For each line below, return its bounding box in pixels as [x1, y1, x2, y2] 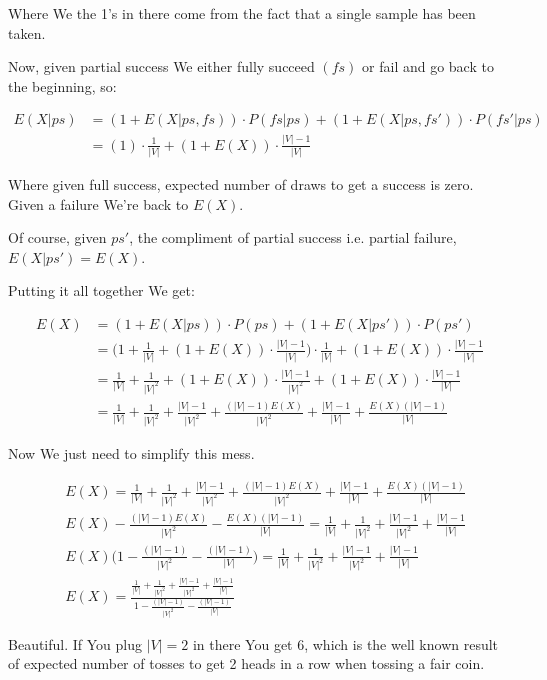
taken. [8, 22, 46, 43]
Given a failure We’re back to [8, 193, 189, 214]
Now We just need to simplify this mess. [8, 443, 255, 464]
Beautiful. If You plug [8, 633, 143, 654]
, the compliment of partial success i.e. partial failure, [129, 227, 457, 248]
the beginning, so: [8, 75, 117, 96]
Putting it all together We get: [8, 280, 195, 301]
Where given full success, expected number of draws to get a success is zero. [8, 174, 474, 195]
